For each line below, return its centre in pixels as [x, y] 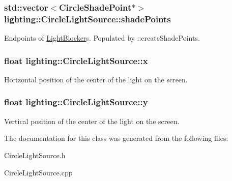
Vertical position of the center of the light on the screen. [92, 121]
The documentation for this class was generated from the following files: [116, 138]
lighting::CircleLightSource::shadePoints [88, 19]
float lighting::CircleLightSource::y [76, 102]
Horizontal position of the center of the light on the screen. [96, 79]
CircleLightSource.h [35, 155]
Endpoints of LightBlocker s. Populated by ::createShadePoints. [102, 38]
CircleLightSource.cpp [38, 172]
